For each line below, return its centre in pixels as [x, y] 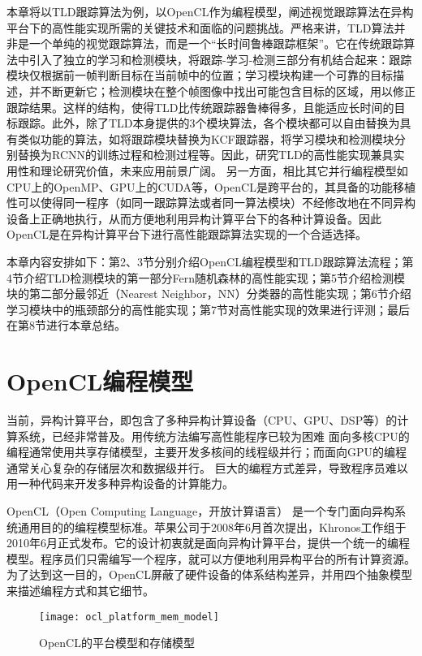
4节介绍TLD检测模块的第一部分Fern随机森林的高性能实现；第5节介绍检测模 [206, 277]
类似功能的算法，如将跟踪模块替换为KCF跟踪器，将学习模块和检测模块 [206, 138]
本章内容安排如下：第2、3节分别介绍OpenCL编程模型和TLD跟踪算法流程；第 [210, 261]
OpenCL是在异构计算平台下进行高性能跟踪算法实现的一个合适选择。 [187, 234]
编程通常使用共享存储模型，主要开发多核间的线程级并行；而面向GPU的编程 [207, 452]
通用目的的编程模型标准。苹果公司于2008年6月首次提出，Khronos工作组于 [212, 527]
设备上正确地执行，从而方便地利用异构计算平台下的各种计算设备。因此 [194, 218]
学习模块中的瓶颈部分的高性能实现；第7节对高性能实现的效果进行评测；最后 [208, 309]
